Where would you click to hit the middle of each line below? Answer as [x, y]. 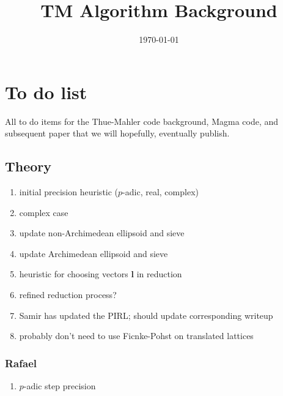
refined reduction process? [68, 295]
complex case [44, 212]
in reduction [159, 274]
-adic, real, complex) [160, 192]
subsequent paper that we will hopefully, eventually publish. [117, 133]
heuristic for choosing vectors [74, 274]
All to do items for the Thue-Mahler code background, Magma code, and [142, 121]
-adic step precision [60, 386]
